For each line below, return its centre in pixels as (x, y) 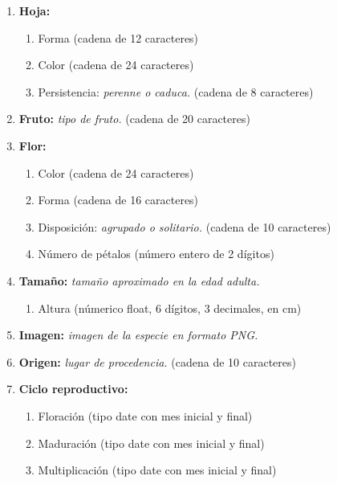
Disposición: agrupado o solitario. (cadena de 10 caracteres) (185, 226)
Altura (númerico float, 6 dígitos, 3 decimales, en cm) (170, 308)
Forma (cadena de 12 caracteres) (118, 37)
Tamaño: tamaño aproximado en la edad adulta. (139, 280)
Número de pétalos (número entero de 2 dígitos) (156, 254)
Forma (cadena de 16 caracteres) (118, 200)
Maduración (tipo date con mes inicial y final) (151, 443)
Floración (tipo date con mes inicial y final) (145, 415)
